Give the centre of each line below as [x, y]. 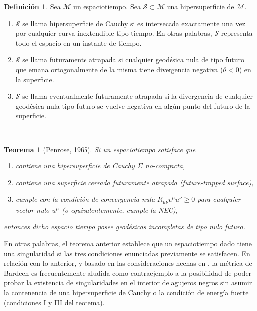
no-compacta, [165, 166]
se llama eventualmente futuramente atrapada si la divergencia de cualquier [137, 96]
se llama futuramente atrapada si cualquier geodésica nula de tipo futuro [133, 60]
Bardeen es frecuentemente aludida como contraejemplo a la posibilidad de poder [128, 272]
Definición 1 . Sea [32, 6]
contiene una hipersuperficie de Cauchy [75, 166]
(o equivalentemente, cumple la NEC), [120, 210]
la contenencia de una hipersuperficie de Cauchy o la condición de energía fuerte [126, 292]
